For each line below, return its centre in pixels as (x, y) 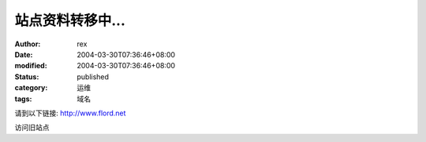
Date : (24, 54)
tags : (23, 99)
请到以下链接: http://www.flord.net (70, 113)
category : (31, 88)
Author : (28, 44)
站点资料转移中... (70, 20)
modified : (31, 66)
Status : (27, 76)
